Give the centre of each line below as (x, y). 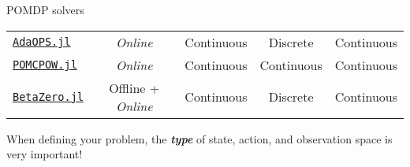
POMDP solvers (45, 9)
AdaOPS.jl (42, 42)
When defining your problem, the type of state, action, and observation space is (199, 138)
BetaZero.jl (48, 96)
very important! (45, 154)
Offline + (134, 87)
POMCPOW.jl (45, 65)
